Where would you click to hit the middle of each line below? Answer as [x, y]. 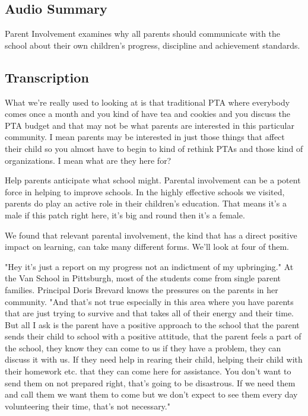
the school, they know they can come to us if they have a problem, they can [143, 347]
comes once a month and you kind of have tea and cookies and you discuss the [148, 114]
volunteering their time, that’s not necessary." [88, 406]
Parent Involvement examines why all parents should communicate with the [143, 34]
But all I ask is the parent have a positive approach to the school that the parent [152, 324]
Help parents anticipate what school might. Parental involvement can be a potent [153, 180]
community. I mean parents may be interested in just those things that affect [145, 137]
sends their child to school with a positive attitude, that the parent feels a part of [153, 336]
